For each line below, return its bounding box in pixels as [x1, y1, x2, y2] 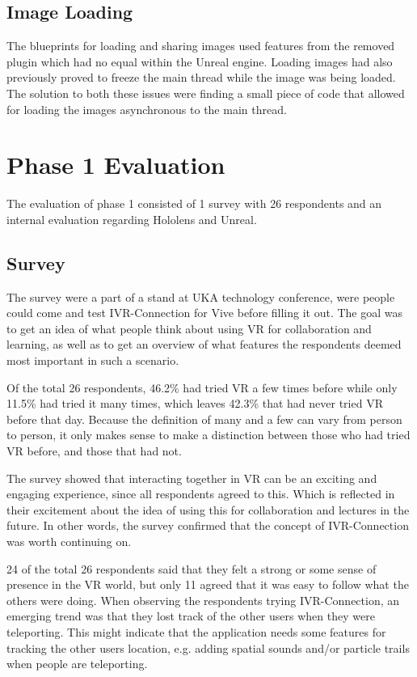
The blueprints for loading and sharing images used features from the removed [6, 37, 395, 54]
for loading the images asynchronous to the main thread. [6, 100, 287, 117]
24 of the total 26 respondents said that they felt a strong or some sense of [6, 560, 377, 577]
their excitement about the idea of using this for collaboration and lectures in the [6, 501, 410, 518]
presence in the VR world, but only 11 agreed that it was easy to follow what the [6, 576, 409, 593]
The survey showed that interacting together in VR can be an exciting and [6, 469, 377, 486]
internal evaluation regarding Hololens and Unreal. [6, 210, 257, 227]
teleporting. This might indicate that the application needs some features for [6, 623, 386, 640]
